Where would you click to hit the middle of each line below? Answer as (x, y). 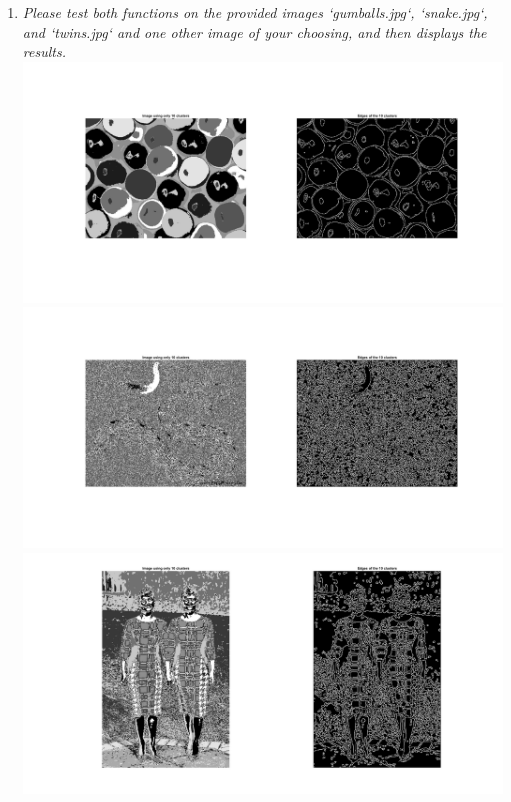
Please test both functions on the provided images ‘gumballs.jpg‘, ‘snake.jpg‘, (255, 12)
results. (44, 51)
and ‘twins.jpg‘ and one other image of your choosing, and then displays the (254, 31)
